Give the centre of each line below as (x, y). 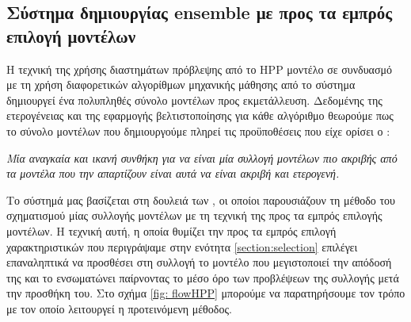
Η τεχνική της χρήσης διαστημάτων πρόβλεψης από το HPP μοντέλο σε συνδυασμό (199, 69)
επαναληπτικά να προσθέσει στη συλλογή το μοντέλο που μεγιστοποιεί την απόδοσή (199, 262)
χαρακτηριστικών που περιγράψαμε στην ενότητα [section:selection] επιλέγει (182, 246)
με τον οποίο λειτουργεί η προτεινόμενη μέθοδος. (119, 308)
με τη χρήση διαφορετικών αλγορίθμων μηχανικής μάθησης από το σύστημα (181, 84)
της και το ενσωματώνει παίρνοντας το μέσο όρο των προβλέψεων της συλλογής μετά (203, 277)
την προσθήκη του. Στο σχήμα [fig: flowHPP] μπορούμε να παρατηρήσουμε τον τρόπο (206, 293)
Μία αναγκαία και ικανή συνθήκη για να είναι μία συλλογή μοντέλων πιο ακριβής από (202, 157)
